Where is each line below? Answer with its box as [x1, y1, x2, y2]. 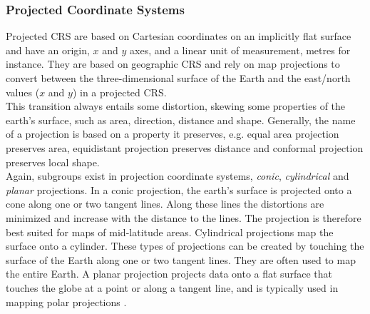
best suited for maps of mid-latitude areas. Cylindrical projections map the [6, 224, 334, 239]
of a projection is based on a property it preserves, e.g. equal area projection [6, 126, 339, 141]
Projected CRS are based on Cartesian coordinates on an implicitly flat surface [6, 29, 351, 44]
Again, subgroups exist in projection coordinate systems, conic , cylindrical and [6, 168, 349, 183]
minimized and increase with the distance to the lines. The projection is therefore [6, 210, 361, 225]
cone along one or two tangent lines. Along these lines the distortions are [6, 196, 324, 211]
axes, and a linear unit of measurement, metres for [130, 42, 351, 57]
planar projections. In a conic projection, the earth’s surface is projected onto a [6, 182, 352, 197]
